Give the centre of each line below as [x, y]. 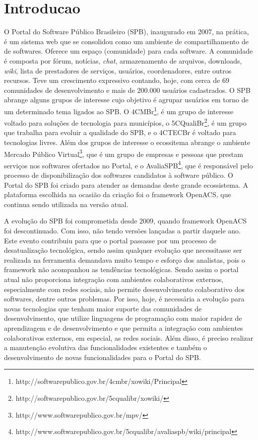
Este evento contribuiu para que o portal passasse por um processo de [110, 240]
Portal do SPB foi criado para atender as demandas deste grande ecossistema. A [126, 184]
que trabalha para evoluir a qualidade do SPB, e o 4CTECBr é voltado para [120, 132]
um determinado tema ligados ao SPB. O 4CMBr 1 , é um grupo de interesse [119, 110]
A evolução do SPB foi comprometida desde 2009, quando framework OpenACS [126, 221]
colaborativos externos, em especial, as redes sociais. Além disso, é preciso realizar [129, 337]
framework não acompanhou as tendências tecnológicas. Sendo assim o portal [121, 269]
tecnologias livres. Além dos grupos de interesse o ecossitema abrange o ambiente [127, 142]
